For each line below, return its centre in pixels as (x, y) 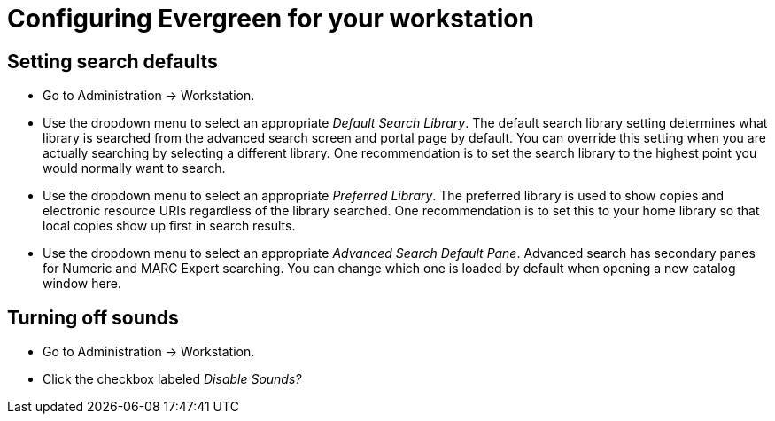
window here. (82, 284)
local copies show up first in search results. (169, 226)
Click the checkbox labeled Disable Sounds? (172, 379)
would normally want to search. (134, 168)
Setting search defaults (112, 61)
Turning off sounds (93, 317)
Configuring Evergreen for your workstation (271, 19)
